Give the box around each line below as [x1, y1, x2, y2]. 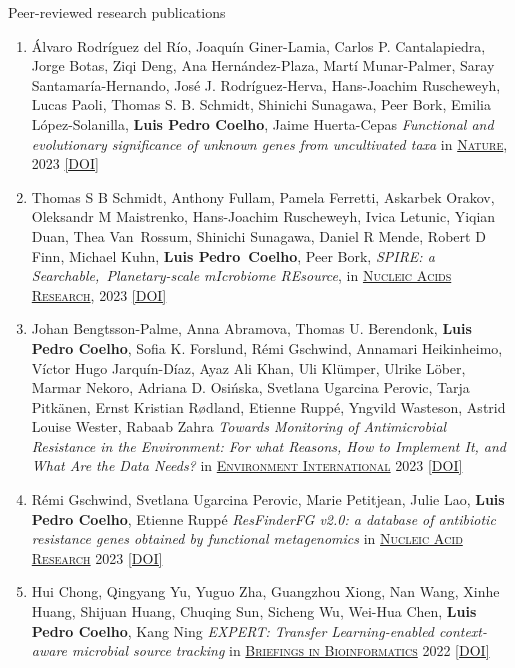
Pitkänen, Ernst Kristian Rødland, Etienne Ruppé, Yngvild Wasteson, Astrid [31, 396, 506, 417]
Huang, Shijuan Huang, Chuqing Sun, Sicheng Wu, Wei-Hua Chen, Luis [31, 601, 477, 622]
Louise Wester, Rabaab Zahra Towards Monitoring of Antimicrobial [31, 416, 447, 437]
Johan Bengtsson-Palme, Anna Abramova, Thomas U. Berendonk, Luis [31, 318, 472, 339]
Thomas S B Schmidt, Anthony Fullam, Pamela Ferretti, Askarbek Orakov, [31, 186, 495, 207]
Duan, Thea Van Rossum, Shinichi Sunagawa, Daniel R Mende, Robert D [31, 225, 486, 246]
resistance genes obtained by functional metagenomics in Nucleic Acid [31, 528, 463, 549]
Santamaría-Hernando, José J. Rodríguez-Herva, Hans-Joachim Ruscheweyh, [31, 74, 501, 95]
